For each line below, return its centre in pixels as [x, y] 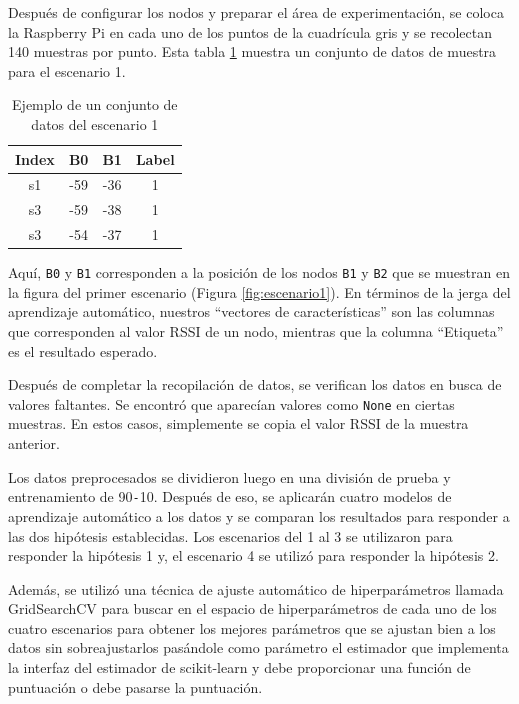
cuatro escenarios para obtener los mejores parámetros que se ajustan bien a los [252, 627]
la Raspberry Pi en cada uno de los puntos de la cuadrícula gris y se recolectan [250, 31]
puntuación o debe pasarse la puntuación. [135, 686]
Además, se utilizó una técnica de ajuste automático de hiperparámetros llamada [256, 588]
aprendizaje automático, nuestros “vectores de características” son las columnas [251, 311]
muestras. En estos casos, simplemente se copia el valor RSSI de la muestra [238, 423]
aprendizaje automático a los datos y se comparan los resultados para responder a [259, 515]
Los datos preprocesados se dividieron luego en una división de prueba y [229, 476]
